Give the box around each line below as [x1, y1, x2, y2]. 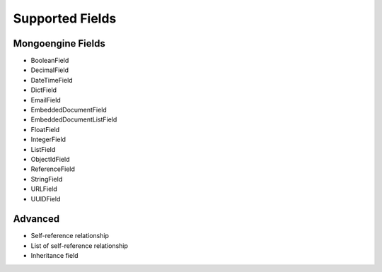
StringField [30, 175, 63, 183]
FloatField [30, 125, 60, 134]
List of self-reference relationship [30, 241, 129, 250]
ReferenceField [30, 165, 76, 173]
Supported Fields [13, 11, 117, 26]
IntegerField [30, 135, 66, 144]
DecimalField [30, 66, 69, 74]
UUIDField [30, 194, 61, 203]
